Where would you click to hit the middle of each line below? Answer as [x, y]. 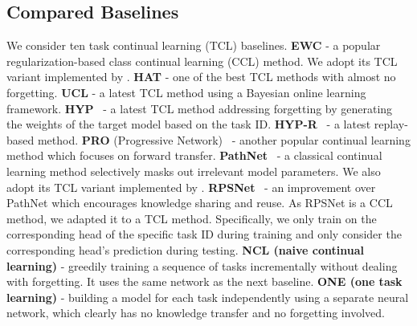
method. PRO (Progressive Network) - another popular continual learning [224, 139]
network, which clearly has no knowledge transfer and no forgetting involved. [196, 313]
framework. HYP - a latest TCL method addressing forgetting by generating [200, 108]
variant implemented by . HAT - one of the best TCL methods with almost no [201, 77]
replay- [391, 124]
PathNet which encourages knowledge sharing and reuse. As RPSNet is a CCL [200, 203]
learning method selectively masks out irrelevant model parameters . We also [194, 171]
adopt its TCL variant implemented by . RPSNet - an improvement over [191, 187]
